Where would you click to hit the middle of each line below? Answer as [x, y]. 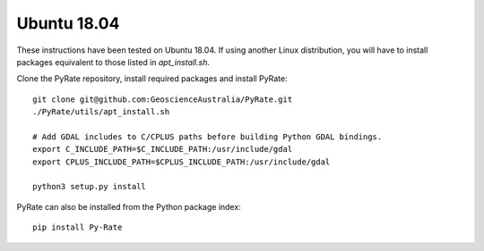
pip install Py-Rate [78, 227]
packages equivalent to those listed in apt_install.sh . [113, 62]
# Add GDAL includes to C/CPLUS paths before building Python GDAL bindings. [207, 137]
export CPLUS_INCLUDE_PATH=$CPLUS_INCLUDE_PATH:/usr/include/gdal [181, 162]
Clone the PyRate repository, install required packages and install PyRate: [152, 79]
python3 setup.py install [90, 187]
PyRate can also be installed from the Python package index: [129, 206]
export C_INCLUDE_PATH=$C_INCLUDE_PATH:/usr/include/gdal [163, 149]
